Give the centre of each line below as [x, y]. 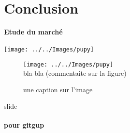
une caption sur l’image [58, 90]
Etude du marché [33, 31]
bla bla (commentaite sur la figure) [75, 73]
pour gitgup [24, 125]
